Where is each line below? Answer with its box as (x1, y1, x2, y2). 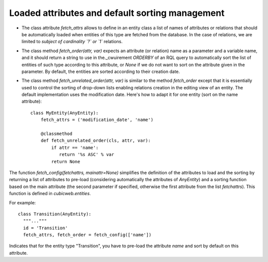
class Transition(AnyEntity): (18, 211, 92, 217)
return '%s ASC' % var (59, 152, 114, 157)
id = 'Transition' (23, 225, 68, 231)
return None (51, 159, 80, 164)
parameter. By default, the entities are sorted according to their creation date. (21, 68, 180, 74)
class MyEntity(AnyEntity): (30, 110, 99, 116)
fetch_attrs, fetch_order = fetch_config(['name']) (23, 232, 151, 238)
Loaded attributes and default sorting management (9, 7, 225, 18)
